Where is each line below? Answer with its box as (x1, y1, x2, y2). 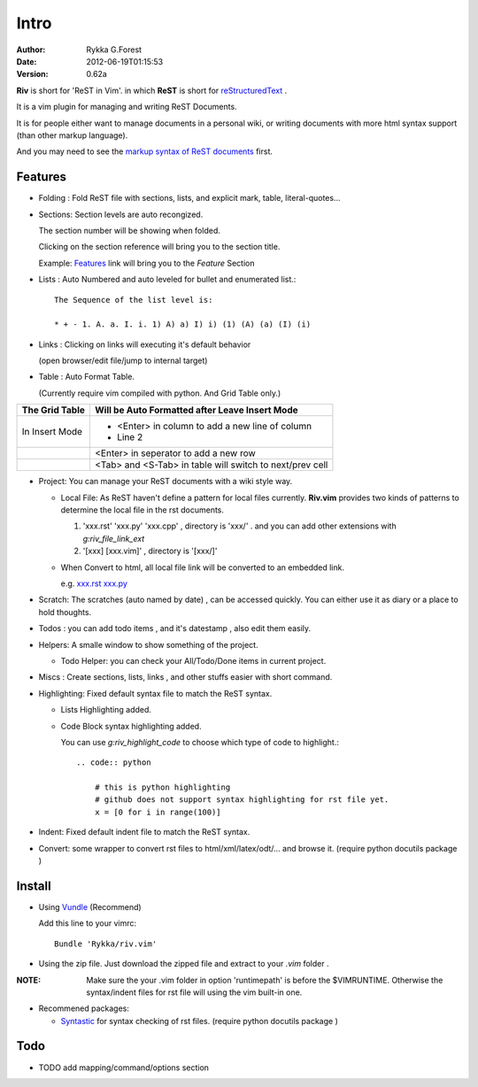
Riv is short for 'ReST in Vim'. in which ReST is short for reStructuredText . (16, 85, 288, 96)
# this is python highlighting (94, 782, 231, 792)
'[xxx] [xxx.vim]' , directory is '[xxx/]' (82, 545, 218, 557)
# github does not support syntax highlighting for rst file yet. (94, 795, 389, 805)
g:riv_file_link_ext (82, 533, 145, 543)
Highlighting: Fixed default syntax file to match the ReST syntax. (38, 688, 273, 698)
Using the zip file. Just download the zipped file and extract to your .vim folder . (38, 959, 329, 969)
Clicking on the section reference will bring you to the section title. (38, 242, 281, 252)
